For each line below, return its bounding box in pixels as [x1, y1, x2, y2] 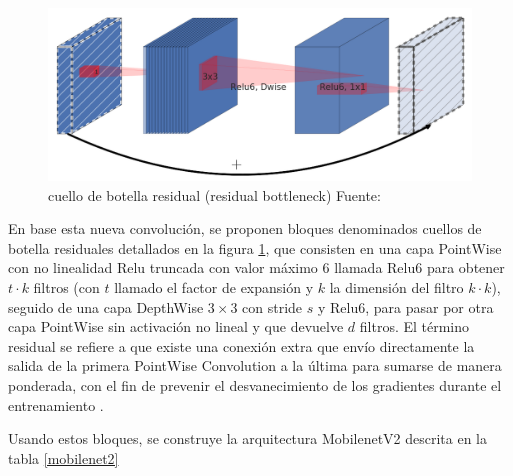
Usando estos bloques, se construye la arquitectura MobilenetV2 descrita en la [8, 428, 488, 449]
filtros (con [33, 277, 100, 298]
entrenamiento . [8, 394, 104, 415]
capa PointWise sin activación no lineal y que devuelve [8, 316, 344, 337]
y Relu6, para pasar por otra [317, 296, 494, 317]
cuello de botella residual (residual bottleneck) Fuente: [48, 184, 381, 205]
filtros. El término [359, 316, 470, 337]
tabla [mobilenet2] [8, 447, 119, 468]
